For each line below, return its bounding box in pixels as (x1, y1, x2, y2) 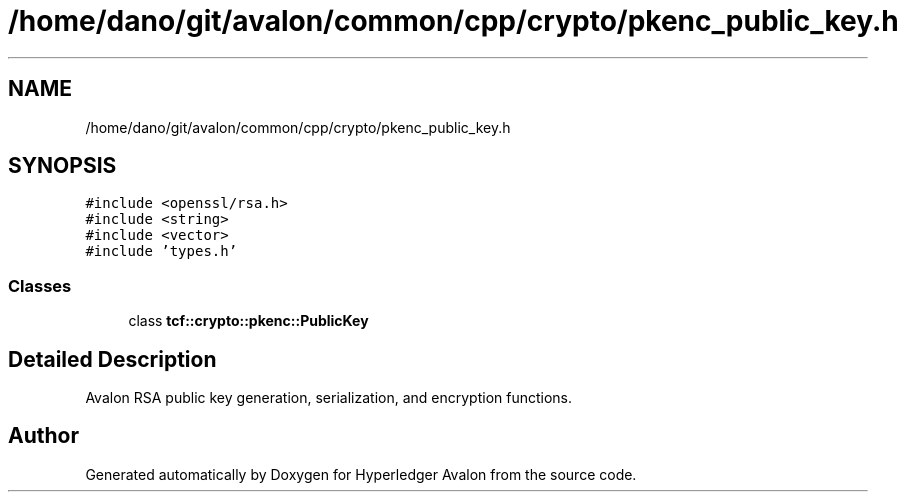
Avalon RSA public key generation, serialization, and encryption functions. (85, 389, 573, 407)
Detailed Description (8, 346, 217, 372)
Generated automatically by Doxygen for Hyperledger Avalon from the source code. (85, 465, 637, 483)
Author (8, 423, 79, 449)
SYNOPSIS (8, 153, 117, 179)
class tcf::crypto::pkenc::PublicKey (128, 312, 369, 330)
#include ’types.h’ (85, 243, 238, 260)
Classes (8, 275, 72, 296)
